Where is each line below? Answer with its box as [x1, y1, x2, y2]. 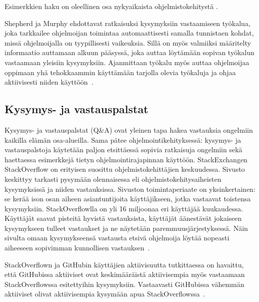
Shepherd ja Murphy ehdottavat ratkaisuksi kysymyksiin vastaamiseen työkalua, [4, 18, 250, 28]
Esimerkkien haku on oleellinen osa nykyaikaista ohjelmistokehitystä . [4, 1, 218, 11]
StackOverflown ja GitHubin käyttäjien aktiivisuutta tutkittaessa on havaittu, [4, 259, 244, 269]
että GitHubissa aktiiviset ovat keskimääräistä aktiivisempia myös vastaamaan [4, 269, 245, 279]
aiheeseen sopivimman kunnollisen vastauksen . [4, 242, 150, 253]
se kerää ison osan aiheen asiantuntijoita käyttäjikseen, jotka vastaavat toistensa [4, 193, 251, 204]
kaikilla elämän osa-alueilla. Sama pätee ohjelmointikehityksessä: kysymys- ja [4, 134, 241, 145]
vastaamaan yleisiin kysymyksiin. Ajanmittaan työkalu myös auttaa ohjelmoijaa [4, 57, 249, 67]
